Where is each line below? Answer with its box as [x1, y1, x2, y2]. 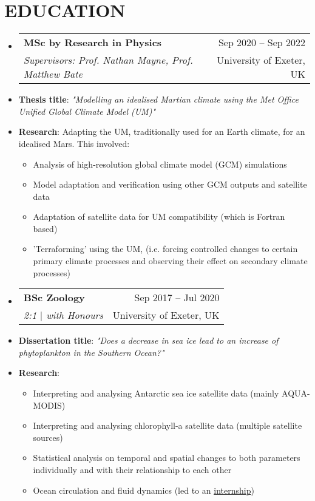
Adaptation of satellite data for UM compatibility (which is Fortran [33, 210, 285, 223]
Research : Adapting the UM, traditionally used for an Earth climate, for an [18, 125, 305, 138]
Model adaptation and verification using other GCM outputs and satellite [33, 178, 307, 191]
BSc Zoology [23, 290, 85, 305]
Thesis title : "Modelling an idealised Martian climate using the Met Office [18, 93, 299, 106]
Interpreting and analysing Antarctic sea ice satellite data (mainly [33, 387, 279, 400]
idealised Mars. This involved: [18, 137, 130, 149]
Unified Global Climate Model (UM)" [18, 104, 155, 117]
